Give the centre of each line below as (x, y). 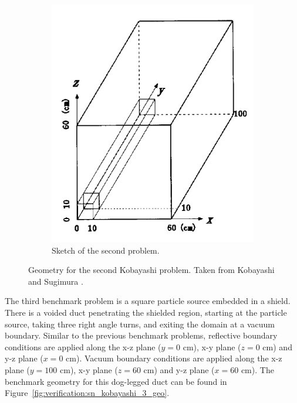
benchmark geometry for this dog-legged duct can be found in (116, 381)
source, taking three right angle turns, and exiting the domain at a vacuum (140, 324)
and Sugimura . (56, 281)
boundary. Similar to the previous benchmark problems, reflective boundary (141, 335)
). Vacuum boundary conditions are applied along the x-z (179, 358)
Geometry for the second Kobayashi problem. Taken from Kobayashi (151, 270)
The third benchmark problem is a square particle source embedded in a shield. (148, 301)
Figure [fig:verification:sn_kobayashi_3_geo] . (87, 393)
